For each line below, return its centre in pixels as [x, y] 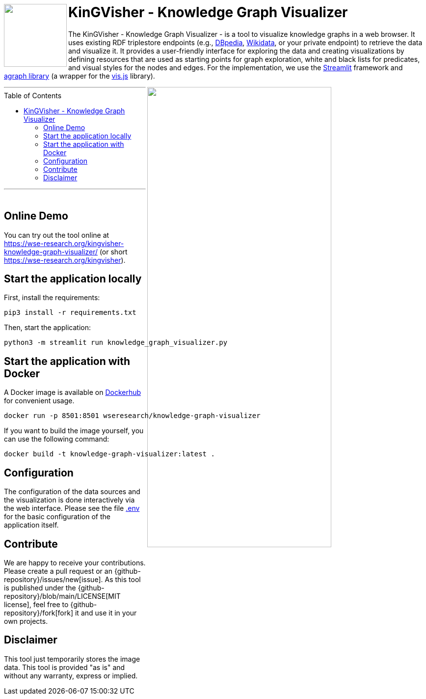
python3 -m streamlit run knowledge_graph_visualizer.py [116, 343]
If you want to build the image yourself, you [74, 431]
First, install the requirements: [52, 298]
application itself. [31, 525]
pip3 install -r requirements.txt [70, 313]
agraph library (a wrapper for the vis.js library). [80, 76]
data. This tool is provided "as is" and [65, 667]
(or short [113, 252]
